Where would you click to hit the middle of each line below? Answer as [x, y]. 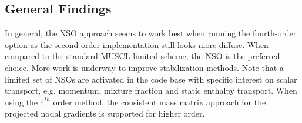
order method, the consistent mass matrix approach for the [160, 102]
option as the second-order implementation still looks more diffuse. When [137, 44]
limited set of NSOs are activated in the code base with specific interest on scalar [151, 79]
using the [21, 102]
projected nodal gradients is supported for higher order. [105, 113]
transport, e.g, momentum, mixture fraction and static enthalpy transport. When [151, 90]
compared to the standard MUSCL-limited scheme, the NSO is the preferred [142, 56]
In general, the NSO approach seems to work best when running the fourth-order [151, 33]
